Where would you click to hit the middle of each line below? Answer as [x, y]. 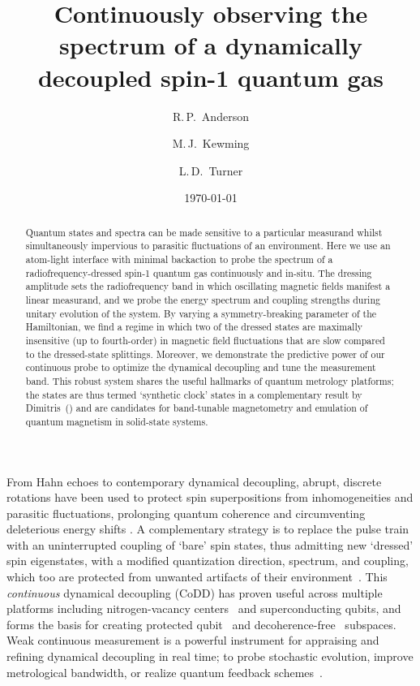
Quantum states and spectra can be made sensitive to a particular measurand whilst [204, 232]
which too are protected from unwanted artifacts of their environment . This [197, 577]
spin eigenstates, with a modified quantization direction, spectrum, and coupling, [208, 561]
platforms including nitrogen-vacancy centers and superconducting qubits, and [204, 608]
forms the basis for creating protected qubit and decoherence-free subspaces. [201, 624]
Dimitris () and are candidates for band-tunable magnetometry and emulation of [197, 408]
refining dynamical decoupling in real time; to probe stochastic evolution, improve [210, 656]
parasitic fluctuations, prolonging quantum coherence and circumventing [186, 513]
